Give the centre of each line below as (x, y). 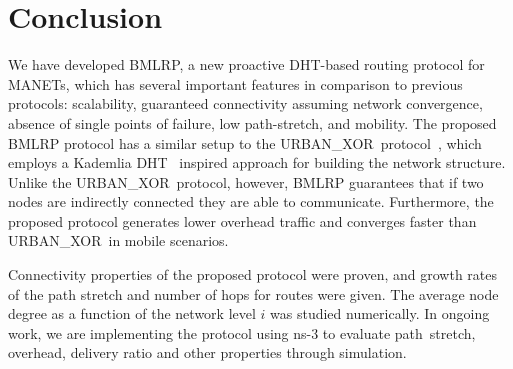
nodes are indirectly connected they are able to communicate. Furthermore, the (251, 201)
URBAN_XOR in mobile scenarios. (118, 240)
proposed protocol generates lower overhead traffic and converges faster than (242, 220)
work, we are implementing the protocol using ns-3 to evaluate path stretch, (242, 332)
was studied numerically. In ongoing (380, 313)
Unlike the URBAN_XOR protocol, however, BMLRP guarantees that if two (246, 181)
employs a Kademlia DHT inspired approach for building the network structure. (257, 162)
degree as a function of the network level (132, 313)
